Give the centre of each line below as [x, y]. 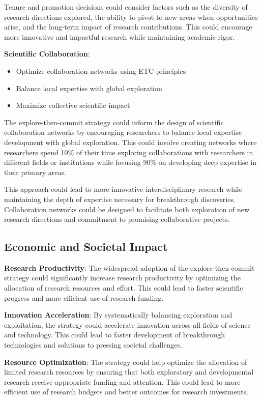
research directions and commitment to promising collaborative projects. [117, 219]
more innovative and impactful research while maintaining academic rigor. [120, 36]
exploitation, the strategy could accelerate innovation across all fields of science [127, 324]
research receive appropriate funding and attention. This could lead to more [122, 381]
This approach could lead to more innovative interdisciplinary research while [123, 189]
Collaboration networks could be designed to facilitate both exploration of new [127, 209]
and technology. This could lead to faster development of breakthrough [114, 335]
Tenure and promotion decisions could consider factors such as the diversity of [126, 7]
